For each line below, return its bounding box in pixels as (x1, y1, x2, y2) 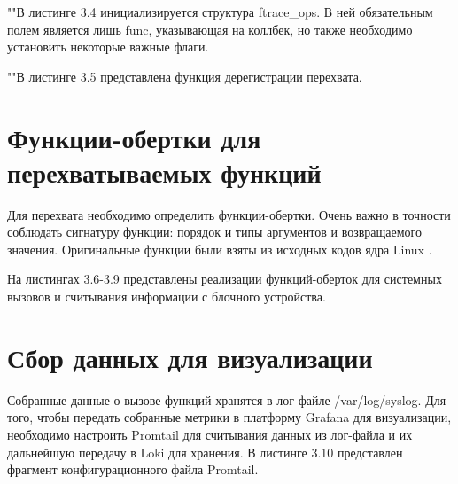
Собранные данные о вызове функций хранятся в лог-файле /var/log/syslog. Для (7, 390, 446, 409)
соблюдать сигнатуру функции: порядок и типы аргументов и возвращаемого (7, 222, 422, 241)
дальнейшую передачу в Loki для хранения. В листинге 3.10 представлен (7, 442, 403, 461)
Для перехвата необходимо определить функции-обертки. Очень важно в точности (7, 205, 451, 223)
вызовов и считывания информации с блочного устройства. (7, 287, 326, 306)
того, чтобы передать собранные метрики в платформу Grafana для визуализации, (7, 408, 452, 426)
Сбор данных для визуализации (7, 339, 373, 375)
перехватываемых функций (7, 153, 322, 190)
